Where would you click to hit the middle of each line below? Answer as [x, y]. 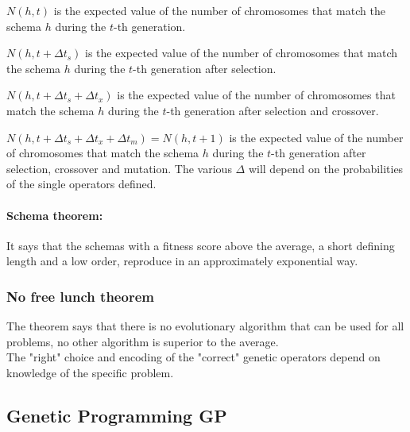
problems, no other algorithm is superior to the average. [143, 341]
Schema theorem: [55, 215]
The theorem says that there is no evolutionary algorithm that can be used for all [205, 326]
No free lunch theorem [80, 296]
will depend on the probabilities [326, 168]
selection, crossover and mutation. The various [119, 168]
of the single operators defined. [81, 184]
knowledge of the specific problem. [90, 372]
